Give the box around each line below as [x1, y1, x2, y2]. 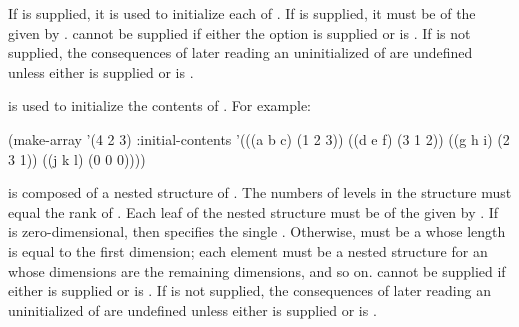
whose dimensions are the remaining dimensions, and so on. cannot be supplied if [8, 260, 506, 281]
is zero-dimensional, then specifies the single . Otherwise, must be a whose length [8, 221, 506, 242]
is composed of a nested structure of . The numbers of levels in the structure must [8, 182, 512, 203]
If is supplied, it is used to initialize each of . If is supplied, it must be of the [8, 3, 476, 23]
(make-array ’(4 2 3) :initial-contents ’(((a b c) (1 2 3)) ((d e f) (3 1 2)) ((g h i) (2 [8, 128, 510, 149]
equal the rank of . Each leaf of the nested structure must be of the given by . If [8, 201, 499, 222]
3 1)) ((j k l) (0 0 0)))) [8, 148, 146, 169]
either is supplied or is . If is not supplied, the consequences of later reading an [8, 280, 491, 301]
